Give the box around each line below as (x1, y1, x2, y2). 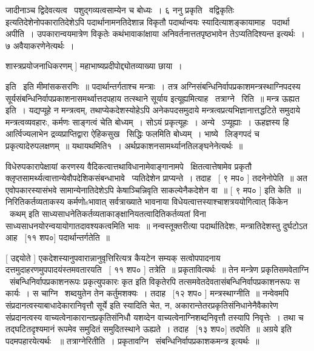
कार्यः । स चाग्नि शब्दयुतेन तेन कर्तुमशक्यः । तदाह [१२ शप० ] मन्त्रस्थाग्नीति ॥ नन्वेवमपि (5, 287, 289, 299)
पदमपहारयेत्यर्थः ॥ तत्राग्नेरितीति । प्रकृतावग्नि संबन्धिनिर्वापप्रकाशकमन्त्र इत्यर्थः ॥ (5, 334, 259, 347)
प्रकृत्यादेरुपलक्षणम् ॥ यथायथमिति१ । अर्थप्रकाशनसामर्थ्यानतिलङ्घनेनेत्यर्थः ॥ (5, 139, 243, 152)
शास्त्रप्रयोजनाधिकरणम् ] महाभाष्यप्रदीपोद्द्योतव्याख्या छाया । (5, 59, 182, 72)
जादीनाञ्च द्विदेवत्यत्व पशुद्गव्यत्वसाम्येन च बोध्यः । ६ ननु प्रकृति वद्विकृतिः (5, 4, 235, 16)
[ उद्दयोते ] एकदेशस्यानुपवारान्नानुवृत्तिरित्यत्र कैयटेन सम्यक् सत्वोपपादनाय (5, 251, 221, 264)
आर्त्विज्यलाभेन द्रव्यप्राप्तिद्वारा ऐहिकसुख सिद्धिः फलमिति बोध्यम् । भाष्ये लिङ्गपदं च (5, 127, 259, 140)
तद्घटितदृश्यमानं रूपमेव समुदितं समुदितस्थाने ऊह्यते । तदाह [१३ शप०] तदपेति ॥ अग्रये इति (5, 323, 292, 335)
